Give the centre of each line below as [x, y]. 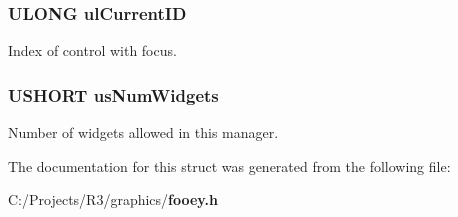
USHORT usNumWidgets [113, 94]
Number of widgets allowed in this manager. [143, 132]
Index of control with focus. [92, 50]
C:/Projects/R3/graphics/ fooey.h [113, 199]
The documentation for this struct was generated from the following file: [229, 165]
